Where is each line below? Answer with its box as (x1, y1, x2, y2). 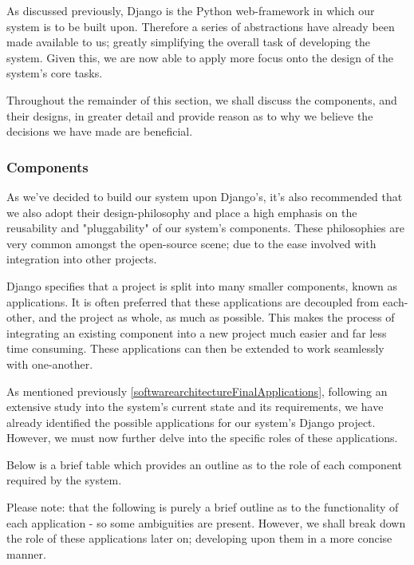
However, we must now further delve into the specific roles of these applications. (6, 429, 398, 446)
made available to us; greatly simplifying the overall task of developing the (6, 34, 371, 50)
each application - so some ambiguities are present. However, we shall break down (6, 514, 406, 531)
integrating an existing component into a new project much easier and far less (6, 324, 387, 341)
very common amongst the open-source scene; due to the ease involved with (6, 235, 377, 251)
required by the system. (6, 472, 122, 488)
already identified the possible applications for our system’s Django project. (6, 413, 376, 430)
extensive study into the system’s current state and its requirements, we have (6, 398, 384, 415)
